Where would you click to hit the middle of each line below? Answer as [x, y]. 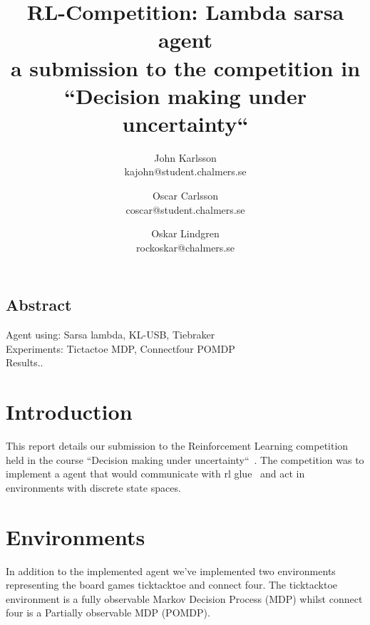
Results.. [25, 362]
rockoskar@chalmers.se [185, 247]
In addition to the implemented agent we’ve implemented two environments [171, 570]
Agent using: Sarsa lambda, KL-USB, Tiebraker [111, 335]
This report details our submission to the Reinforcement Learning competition [177, 446]
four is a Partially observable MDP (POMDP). [108, 613]
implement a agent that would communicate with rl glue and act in [155, 474]
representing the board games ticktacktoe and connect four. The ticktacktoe [172, 585]
